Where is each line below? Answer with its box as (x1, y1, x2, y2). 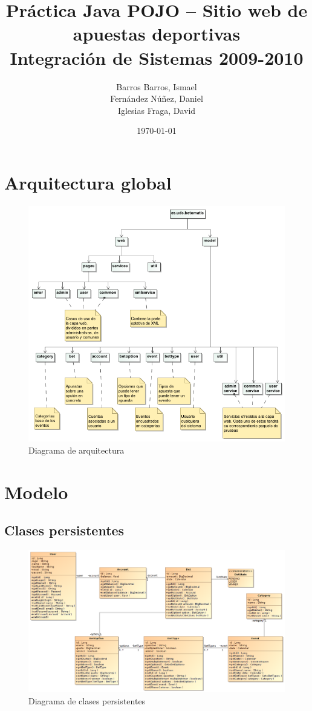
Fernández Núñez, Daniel (110, 92, 203, 105)
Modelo (4, 479, 68, 504)
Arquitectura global (4, 170, 172, 194)
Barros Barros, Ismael (116, 80, 197, 93)
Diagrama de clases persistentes (28, 694, 146, 707)
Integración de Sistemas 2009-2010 (10, 45, 304, 70)
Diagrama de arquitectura (28, 444, 125, 456)
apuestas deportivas (73, 21, 241, 46)
